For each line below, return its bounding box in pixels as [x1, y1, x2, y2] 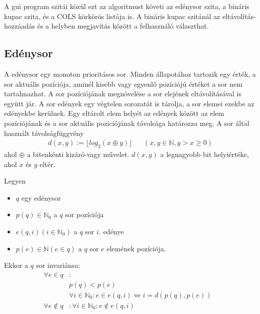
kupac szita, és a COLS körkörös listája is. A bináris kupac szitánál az [4, 11, 220, 21]
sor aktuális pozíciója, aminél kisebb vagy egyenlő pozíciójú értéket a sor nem [4, 78, 242, 89]
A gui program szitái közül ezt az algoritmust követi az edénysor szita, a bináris [4, 1, 249, 11]
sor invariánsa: [36, 260, 80, 270]
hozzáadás [4, 21, 35, 31]
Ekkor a [4, 260, 29, 270]
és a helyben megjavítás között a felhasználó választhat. [37, 21, 209, 31]
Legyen [4, 176, 26, 186]
